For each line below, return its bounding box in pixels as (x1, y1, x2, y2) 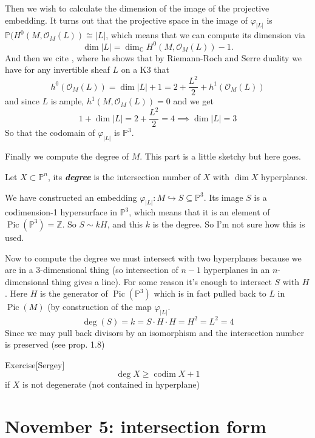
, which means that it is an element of (129, 206, 270, 218)
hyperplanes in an (203, 263, 270, 276)
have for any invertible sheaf (5, 63, 110, 76)
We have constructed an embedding (5, 190, 137, 203)
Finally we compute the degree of (5, 150, 129, 163)
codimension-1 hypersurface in (5, 206, 117, 218)
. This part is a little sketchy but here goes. (140, 150, 301, 163)
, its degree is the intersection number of (47, 170, 200, 183)
